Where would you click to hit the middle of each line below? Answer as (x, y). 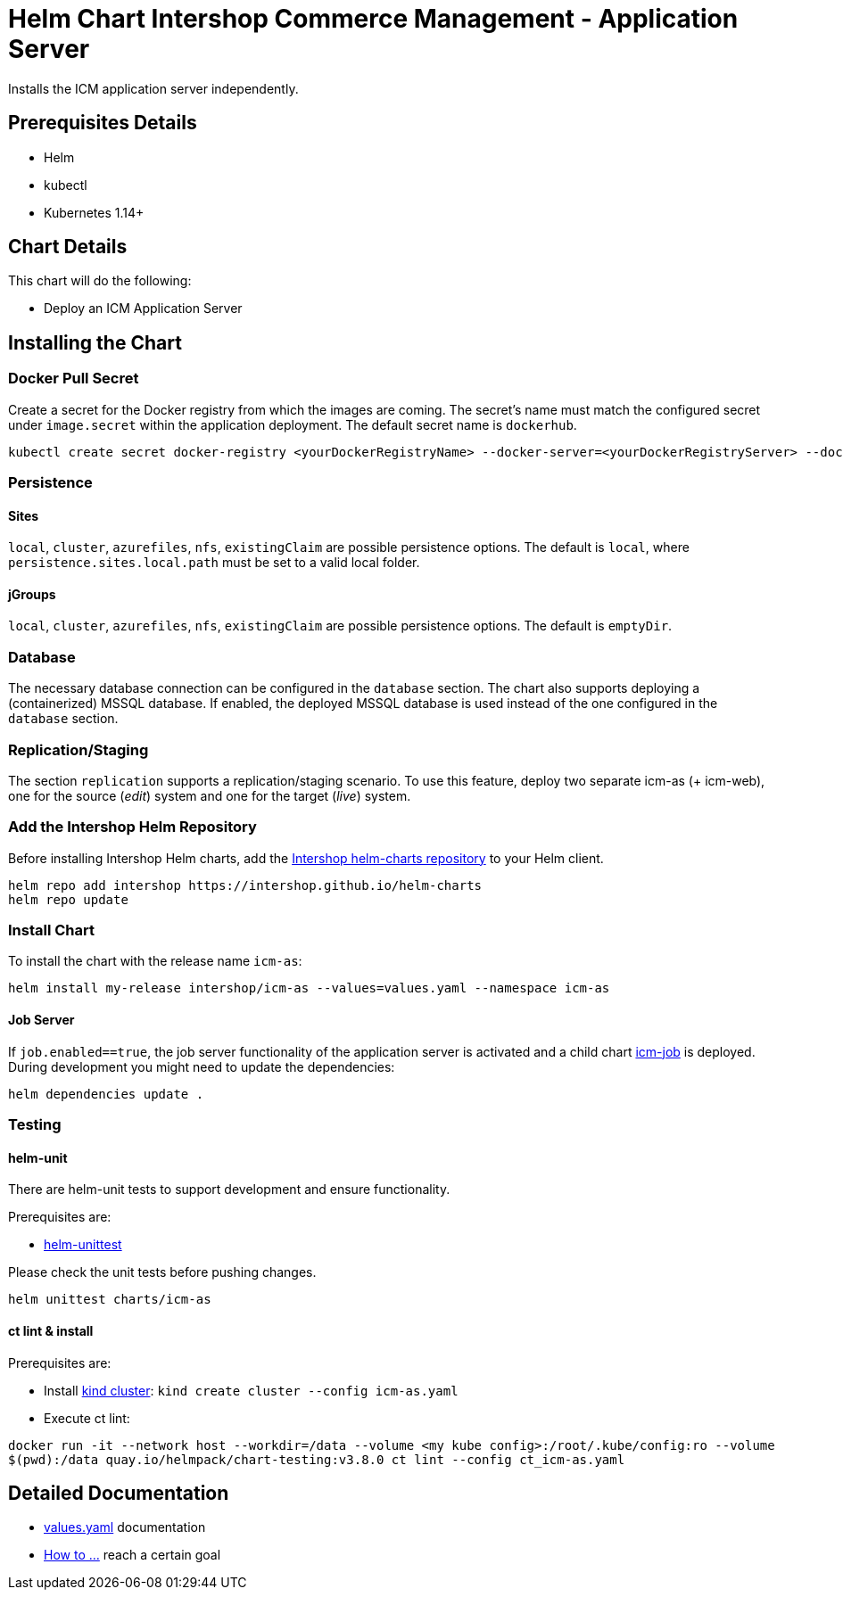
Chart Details (68, 247)
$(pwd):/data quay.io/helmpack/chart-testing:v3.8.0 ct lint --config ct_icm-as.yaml (317, 1459)
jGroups (32, 594)
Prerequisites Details (103, 123)
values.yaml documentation (125, 1527)
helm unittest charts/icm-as (110, 1300)
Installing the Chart (95, 342)
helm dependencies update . (106, 1094)
